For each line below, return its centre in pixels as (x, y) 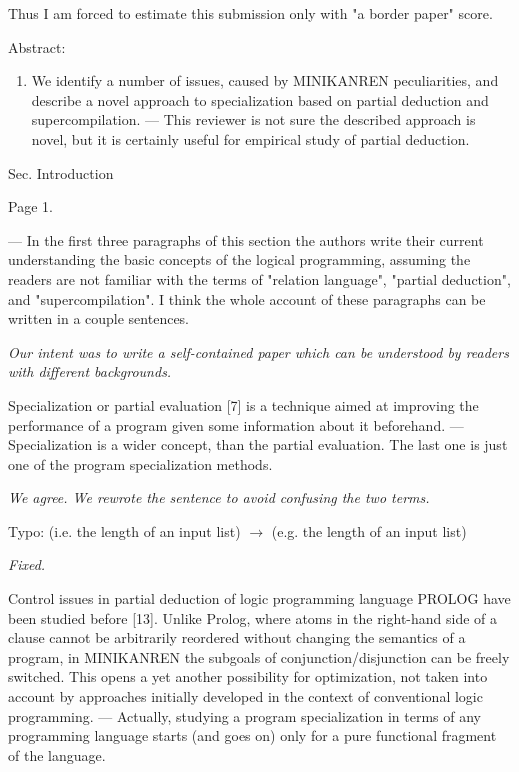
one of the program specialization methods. (140, 463)
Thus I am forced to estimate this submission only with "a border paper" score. (250, 13)
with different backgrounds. (90, 371)
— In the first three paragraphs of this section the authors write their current (246, 239)
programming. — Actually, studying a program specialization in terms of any (244, 715)
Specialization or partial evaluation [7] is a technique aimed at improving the (243, 404)
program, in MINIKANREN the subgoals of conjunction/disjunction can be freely (259, 656)
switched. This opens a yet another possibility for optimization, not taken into (248, 676)
